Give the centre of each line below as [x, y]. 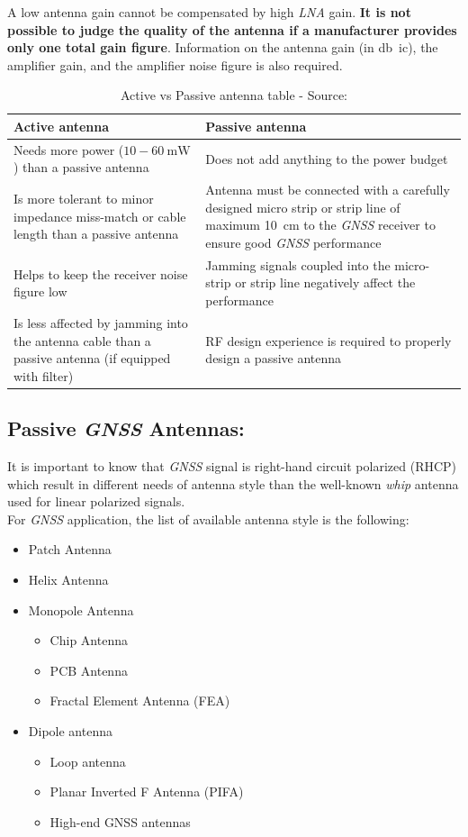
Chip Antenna [89, 640]
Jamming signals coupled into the [298, 264]
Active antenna [62, 126]
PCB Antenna [89, 670]
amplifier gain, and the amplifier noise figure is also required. [175, 64]
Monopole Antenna [81, 610]
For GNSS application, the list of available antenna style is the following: [208, 519]
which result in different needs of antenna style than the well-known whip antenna [233, 483]
